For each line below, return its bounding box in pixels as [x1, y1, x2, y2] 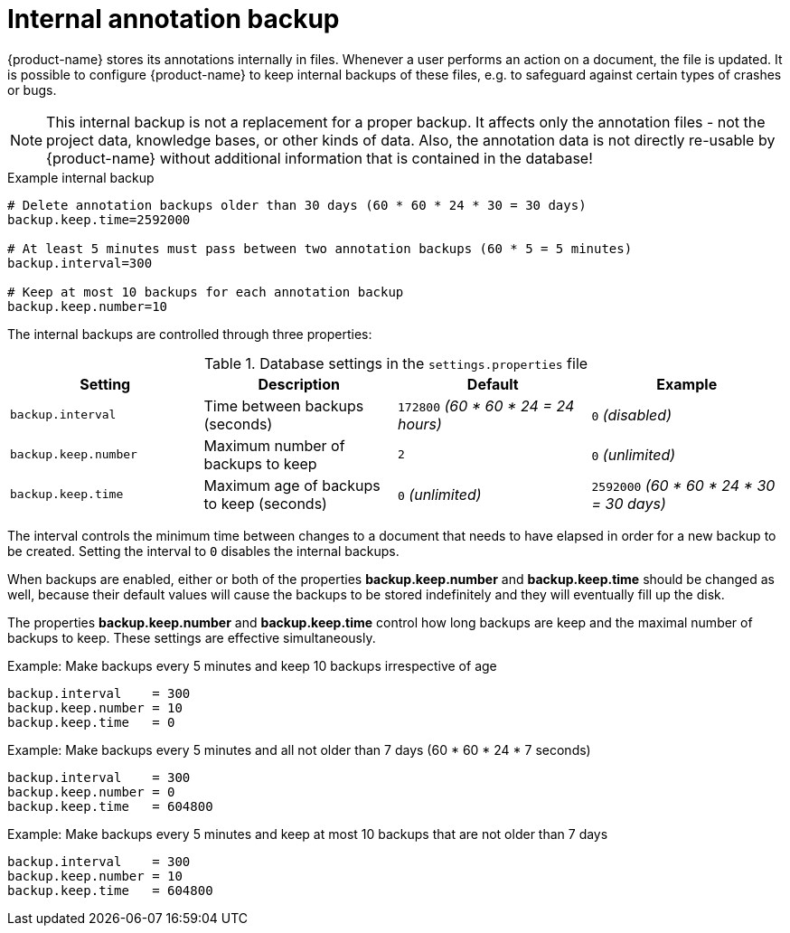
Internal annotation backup [7, 4, 340, 34]
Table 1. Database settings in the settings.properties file [203, 353, 588, 372]
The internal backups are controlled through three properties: [7, 325, 372, 342]
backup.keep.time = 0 [7, 714, 175, 730]
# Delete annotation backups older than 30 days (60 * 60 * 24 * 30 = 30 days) [7, 197, 587, 212]
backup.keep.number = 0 [7, 784, 175, 799]
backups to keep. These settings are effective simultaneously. [7, 629, 376, 646]
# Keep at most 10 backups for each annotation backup [7, 284, 404, 299]
